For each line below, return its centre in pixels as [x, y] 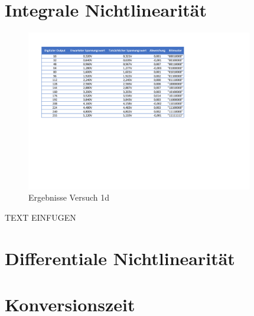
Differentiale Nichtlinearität [120, 258]
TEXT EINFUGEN [40, 217]
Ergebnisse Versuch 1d [69, 197]
